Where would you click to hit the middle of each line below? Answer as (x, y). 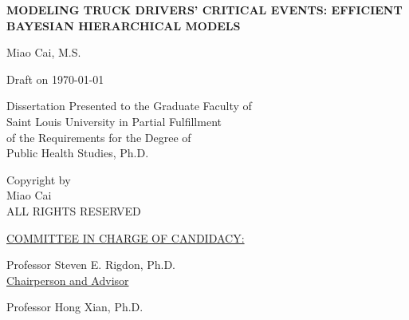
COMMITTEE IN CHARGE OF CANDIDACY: (126, 237)
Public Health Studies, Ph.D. (78, 153)
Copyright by (39, 179)
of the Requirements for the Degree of (99, 137)
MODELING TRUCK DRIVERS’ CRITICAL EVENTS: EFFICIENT (204, 10)
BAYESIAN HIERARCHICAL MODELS (124, 25)
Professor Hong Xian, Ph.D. (75, 307)
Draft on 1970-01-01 (55, 79)
